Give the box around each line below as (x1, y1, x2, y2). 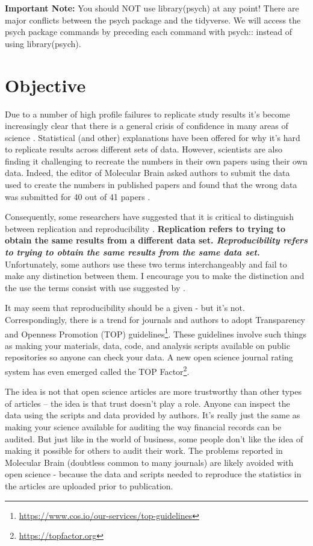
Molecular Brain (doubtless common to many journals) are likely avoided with (5, 456, 294, 468)
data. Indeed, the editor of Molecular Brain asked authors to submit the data (5, 166, 290, 179)
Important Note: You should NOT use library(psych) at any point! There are (5, 2, 299, 14)
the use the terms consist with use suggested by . (5, 281, 185, 293)
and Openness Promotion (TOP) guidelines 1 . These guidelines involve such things (5, 325, 307, 340)
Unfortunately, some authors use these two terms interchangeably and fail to (5, 257, 287, 270)
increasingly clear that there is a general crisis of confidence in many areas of (5, 119, 288, 132)
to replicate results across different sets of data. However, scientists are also (5, 143, 282, 155)
